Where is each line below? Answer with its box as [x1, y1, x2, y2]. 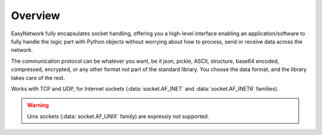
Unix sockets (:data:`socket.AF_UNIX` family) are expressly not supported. [27, 112, 209, 119]
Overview [11, 9, 60, 22]
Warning [27, 102, 49, 109]
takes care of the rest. [11, 74, 66, 81]
